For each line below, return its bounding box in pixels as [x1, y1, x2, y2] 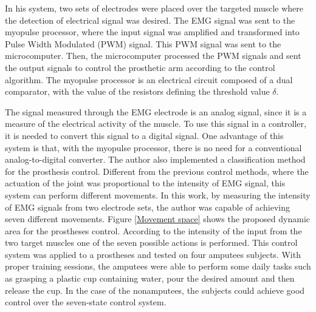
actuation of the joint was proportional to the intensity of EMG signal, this [5, 177, 286, 189]
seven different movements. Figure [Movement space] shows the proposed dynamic [5, 212, 310, 225]
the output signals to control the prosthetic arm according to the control [5, 61, 275, 73]
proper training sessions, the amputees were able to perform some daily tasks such [5, 260, 311, 273]
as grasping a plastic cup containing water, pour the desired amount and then [5, 272, 295, 285]
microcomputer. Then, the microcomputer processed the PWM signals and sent [5, 49, 301, 62]
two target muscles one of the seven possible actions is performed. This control [5, 236, 298, 249]
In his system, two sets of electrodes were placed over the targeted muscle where [5, 2, 303, 14]
